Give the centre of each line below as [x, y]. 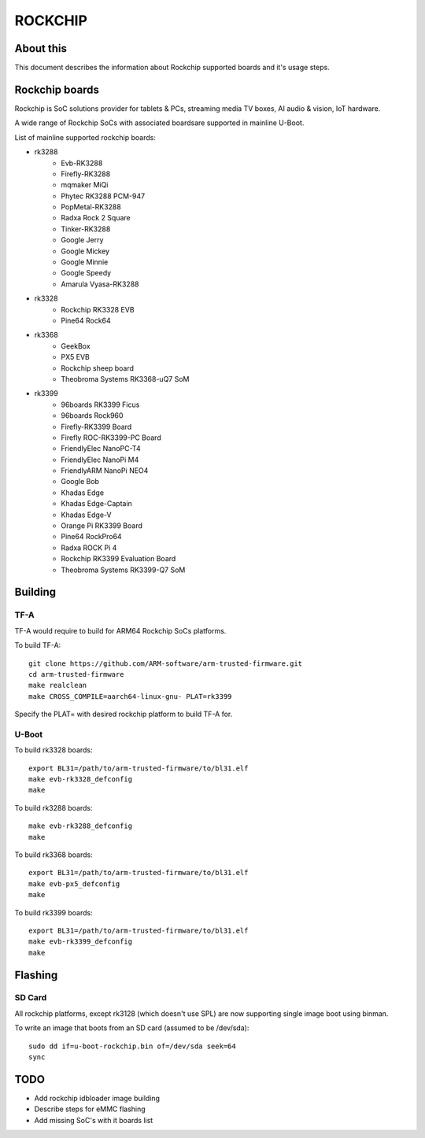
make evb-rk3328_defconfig [81, 780]
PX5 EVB [75, 357]
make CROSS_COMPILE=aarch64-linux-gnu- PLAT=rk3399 [130, 696]
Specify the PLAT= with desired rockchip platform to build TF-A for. [124, 714]
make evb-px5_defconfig [74, 884]
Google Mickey [85, 251]
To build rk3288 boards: [54, 807]
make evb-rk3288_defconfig [81, 826]
